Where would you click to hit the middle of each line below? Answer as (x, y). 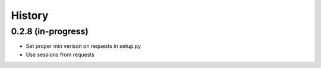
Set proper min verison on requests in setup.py (83, 46)
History (30, 15)
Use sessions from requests (60, 54)
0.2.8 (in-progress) (50, 31)
